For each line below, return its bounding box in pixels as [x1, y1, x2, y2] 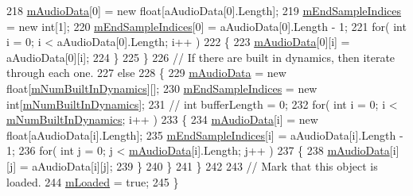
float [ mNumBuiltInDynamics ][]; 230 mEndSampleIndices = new [6, 79, 318, 96]
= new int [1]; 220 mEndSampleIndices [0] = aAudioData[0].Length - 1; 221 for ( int [6, 17, 407, 34]
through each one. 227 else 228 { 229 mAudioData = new [6, 64, 286, 81]
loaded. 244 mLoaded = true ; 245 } [6, 173, 179, 190]
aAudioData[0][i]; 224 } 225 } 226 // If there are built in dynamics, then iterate [6, 48, 395, 65]
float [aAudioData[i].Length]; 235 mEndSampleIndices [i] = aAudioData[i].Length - [6, 126, 403, 143]
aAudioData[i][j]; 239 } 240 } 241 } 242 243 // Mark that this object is [32, 157, 378, 174]
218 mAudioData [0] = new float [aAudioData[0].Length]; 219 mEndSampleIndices [6, 2, 402, 18]
